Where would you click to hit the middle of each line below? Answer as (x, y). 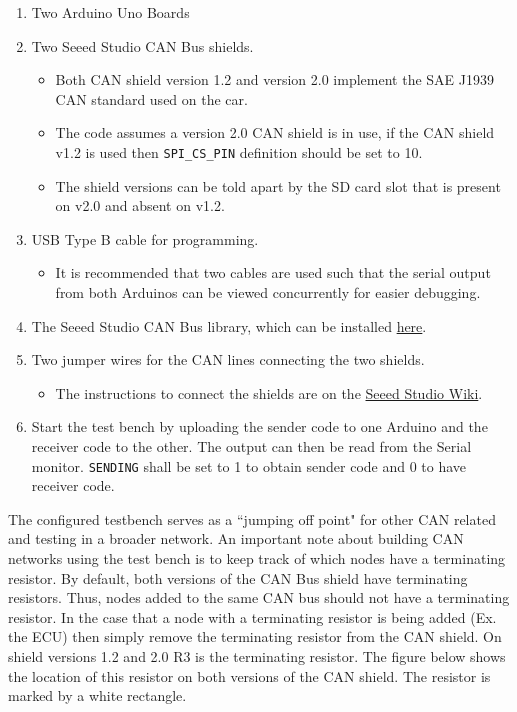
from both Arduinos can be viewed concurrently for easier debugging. (268, 292)
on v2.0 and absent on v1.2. (140, 205)
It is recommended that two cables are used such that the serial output (273, 272)
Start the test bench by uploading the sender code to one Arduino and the (259, 426)
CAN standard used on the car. (151, 98)
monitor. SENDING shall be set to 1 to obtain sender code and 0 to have (249, 465)
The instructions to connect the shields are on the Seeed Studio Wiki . (269, 392)
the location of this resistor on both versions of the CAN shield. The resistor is (249, 675)
